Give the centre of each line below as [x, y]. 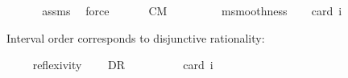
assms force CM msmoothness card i [192, 10]
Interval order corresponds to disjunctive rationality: [136, 37]
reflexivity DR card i [123, 65]
